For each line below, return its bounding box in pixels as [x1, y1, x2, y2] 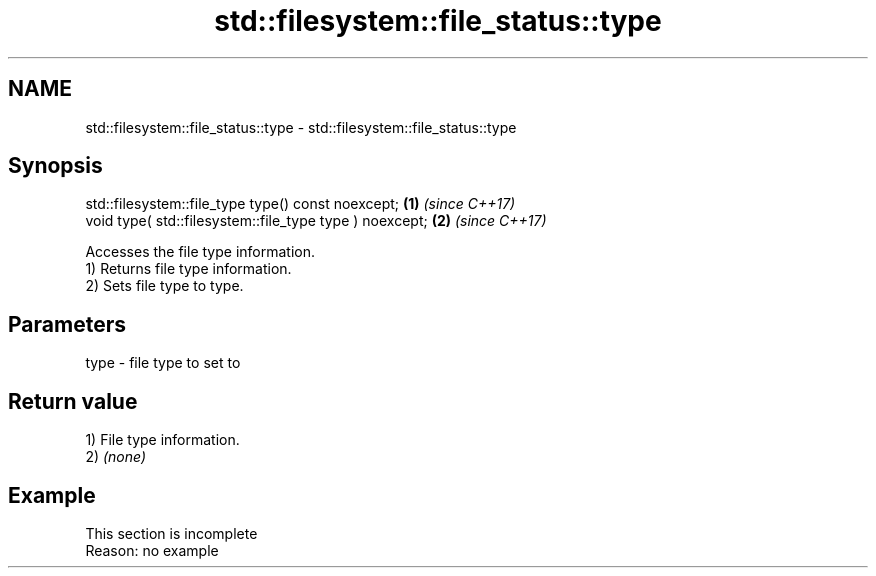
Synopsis [8, 153, 103, 179]
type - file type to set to [85, 354, 241, 372]
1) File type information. [85, 431, 240, 449]
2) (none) [85, 448, 147, 466]
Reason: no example [85, 541, 219, 559]
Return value [8, 388, 138, 414]
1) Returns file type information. [85, 260, 292, 278]
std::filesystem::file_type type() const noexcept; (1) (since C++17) [85, 195, 516, 213]
